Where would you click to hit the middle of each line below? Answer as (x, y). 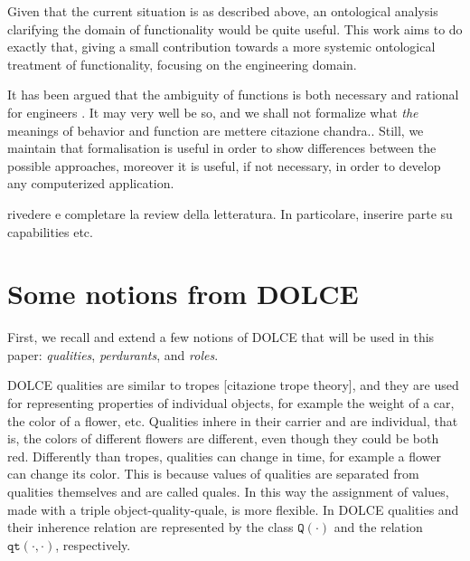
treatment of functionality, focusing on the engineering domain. (182, 64)
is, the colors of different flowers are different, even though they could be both (223, 438)
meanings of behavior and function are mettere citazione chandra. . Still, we (216, 130)
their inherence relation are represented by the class (150, 527)
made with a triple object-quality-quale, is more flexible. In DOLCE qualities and (233, 509)
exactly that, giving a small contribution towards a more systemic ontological (221, 47)
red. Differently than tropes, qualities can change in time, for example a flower (225, 456)
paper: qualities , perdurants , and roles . (113, 354)
